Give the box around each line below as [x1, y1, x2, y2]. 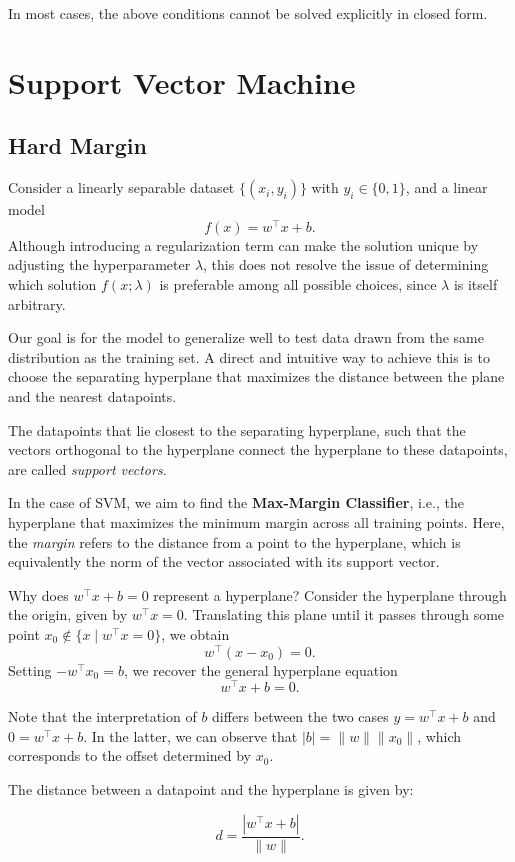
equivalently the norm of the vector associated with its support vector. [8, 551, 440, 572]
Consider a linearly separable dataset [8, 177, 235, 198]
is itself [453, 274, 498, 295]
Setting [8, 659, 52, 680]
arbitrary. [8, 293, 66, 314]
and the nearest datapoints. [8, 386, 177, 406]
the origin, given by [8, 604, 128, 625]
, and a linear [405, 177, 488, 198]
